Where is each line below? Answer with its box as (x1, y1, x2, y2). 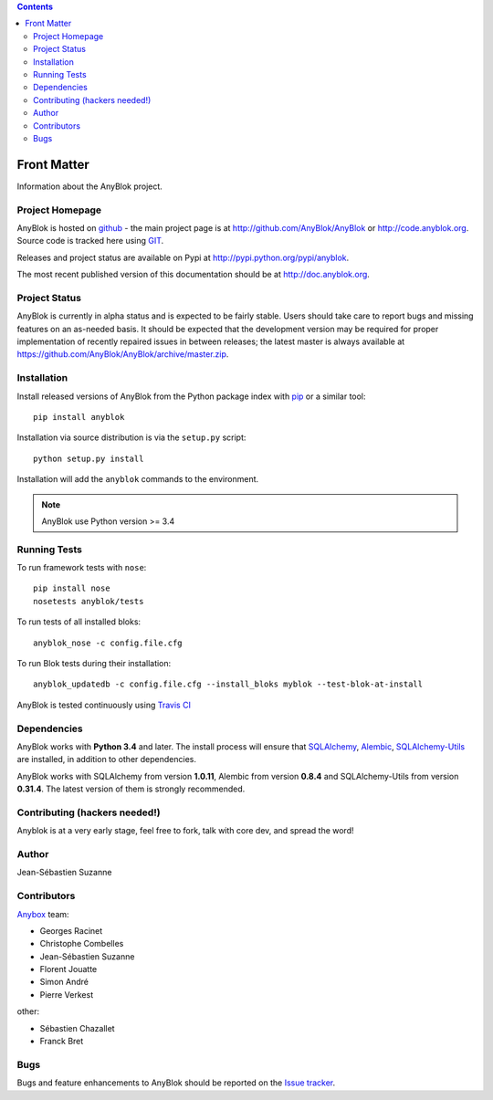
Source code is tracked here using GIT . (16, 236, 164, 246)
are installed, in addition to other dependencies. (16, 754, 196, 765)
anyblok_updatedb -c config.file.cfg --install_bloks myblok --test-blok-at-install (33, 679, 424, 689)
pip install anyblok (33, 412, 125, 422)
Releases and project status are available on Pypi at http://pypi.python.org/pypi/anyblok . (16, 252, 350, 263)
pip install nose (33, 583, 110, 593)
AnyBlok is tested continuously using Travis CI (16, 699, 192, 710)
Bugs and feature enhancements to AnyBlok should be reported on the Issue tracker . (16, 1077, 336, 1088)
